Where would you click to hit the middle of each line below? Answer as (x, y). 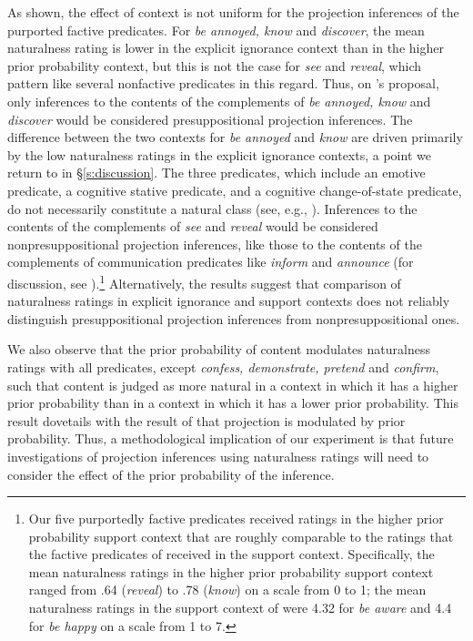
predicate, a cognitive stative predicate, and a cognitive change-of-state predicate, (235, 190)
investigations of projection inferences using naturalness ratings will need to (218, 456)
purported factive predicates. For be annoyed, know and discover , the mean (216, 30)
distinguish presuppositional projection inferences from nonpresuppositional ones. (234, 318)
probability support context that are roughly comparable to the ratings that (241, 536)
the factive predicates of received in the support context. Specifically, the (231, 554)
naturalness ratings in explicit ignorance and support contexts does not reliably (229, 301)
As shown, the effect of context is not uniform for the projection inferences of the (233, 12)
